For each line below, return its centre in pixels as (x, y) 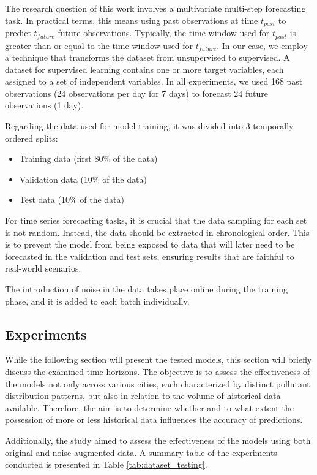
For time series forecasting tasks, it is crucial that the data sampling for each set (156, 220)
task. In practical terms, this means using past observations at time (132, 20)
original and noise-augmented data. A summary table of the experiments (141, 452)
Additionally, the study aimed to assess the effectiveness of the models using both (158, 440)
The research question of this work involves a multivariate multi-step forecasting (155, 8)
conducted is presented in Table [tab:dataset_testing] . (106, 464)
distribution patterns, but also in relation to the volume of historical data (143, 396)
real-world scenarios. (43, 268)
